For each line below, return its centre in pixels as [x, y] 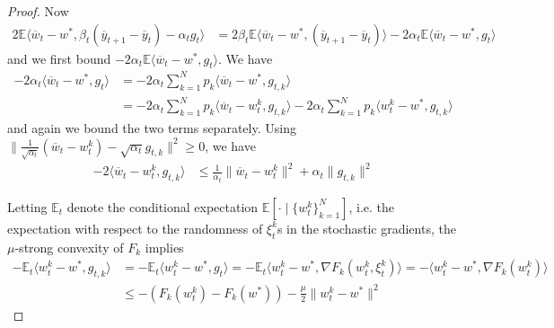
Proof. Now [38, 11]
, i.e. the [371, 206]
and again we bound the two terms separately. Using [152, 128]
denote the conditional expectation [163, 206]
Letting [27, 206]
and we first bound [59, 58]
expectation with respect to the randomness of [135, 228]
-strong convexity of [69, 247]
